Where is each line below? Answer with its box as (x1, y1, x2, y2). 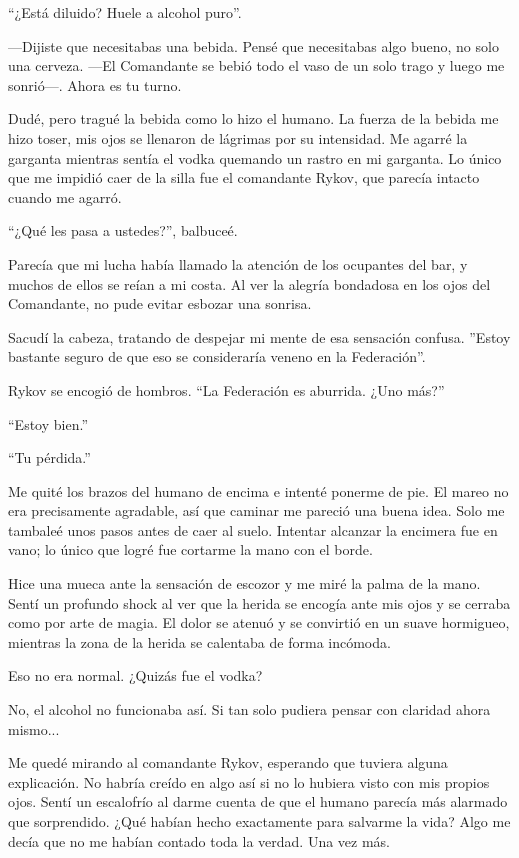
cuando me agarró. (8, 186, 122, 207)
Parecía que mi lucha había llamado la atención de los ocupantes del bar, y (8, 253, 468, 274)
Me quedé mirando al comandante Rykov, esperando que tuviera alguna (8, 752, 448, 773)
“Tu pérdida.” (8, 447, 91, 468)
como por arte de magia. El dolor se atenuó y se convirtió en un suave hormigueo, (8, 612, 510, 633)
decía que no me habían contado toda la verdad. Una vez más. (8, 830, 390, 851)
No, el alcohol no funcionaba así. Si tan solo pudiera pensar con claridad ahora (8, 699, 491, 720)
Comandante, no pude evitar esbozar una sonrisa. (8, 293, 312, 314)
